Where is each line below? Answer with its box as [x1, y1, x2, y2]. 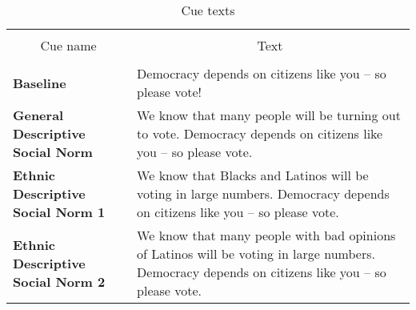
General [13, 106, 64, 124]
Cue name [40, 36, 97, 54]
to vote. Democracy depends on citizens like [137, 124, 383, 143]
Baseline [13, 73, 66, 92]
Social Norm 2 [13, 272, 106, 291]
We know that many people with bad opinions [137, 226, 396, 244]
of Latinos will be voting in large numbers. [137, 244, 375, 263]
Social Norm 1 [13, 203, 106, 221]
